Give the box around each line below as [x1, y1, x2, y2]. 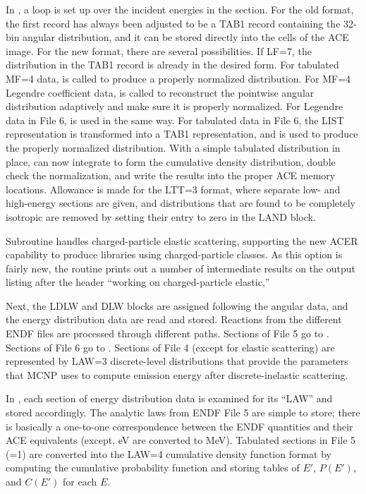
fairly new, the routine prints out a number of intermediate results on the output [6, 260, 355, 275]
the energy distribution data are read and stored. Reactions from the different [6, 312, 342, 327]
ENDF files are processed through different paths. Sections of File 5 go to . [6, 326, 329, 341]
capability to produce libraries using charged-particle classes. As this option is [6, 247, 343, 262]
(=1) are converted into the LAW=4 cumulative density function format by [6, 446, 332, 461]
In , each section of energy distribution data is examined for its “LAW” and [6, 391, 333, 406]
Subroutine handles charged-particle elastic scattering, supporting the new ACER [6, 233, 358, 248]
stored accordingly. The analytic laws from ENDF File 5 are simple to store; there [6, 405, 360, 420]
